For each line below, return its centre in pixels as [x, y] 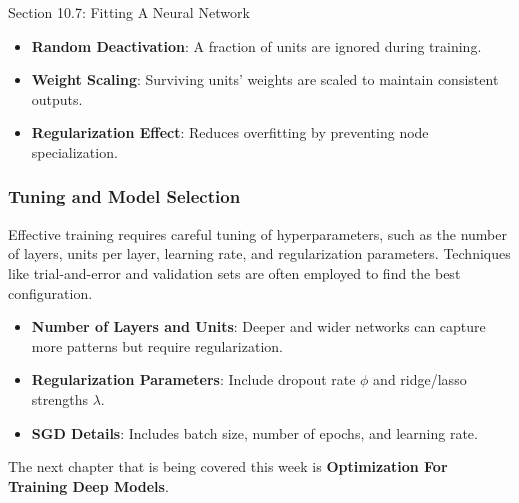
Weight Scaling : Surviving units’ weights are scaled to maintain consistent [265, 79]
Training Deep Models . [88, 485]
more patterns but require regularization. [157, 345]
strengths [59, 398]
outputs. [57, 98]
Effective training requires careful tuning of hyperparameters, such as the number [257, 233]
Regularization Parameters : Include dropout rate [193, 379]
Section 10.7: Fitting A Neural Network [129, 12]
